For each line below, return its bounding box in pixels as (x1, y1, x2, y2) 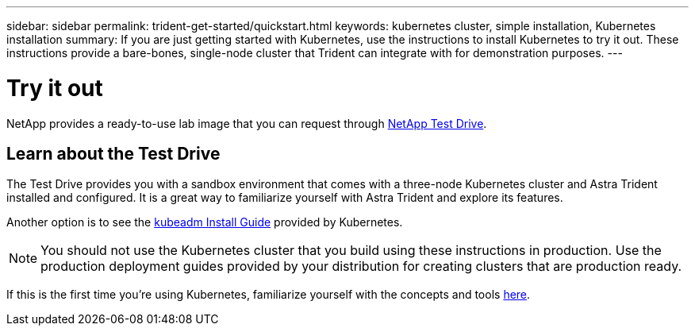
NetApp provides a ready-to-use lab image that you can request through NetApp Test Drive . (6, 116, 487, 130)
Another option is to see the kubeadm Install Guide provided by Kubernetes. (6, 215, 403, 230)
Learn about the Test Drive (6, 143, 221, 164)
